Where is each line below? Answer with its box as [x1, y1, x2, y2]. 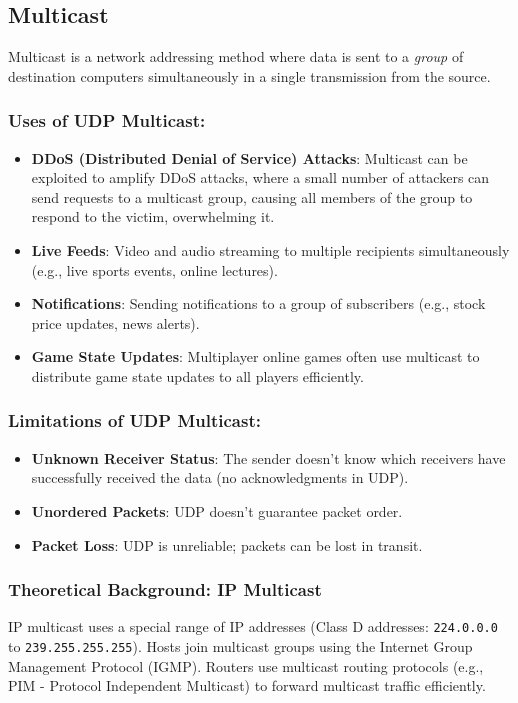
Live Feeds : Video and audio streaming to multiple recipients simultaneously [31, 239, 510, 260]
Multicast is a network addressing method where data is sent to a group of [8, 46, 464, 67]
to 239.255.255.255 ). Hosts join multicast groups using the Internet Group [8, 636, 473, 657]
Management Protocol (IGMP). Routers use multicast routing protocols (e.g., [8, 655, 484, 676]
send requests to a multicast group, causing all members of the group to [31, 186, 473, 207]
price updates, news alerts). [31, 312, 200, 333]
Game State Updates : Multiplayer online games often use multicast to [31, 346, 480, 367]
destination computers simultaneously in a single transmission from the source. [8, 65, 491, 86]
